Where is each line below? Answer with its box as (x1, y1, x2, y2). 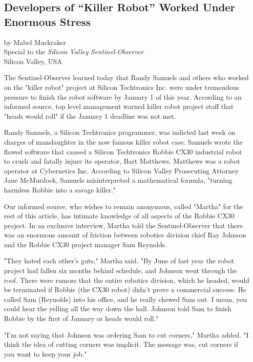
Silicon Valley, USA (4, 56, 63, 66)
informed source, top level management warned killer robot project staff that (4, 101, 234, 111)
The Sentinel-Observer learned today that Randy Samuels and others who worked (4, 72, 249, 83)
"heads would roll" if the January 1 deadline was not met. (4, 110, 176, 121)
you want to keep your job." (4, 348, 87, 359)
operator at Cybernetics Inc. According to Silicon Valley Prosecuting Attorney (4, 165, 239, 175)
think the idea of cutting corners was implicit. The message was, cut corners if (4, 339, 238, 349)
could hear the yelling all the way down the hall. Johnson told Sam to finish (4, 303, 232, 314)
